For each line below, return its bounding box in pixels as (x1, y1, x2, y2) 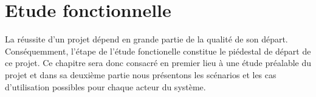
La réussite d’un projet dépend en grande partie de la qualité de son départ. (5, 33, 288, 45)
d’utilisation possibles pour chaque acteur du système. (5, 80, 206, 93)
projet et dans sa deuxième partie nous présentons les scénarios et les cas (5, 68, 276, 81)
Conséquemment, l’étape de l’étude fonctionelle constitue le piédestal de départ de (5, 44, 311, 57)
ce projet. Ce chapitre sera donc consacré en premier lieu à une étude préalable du (5, 56, 311, 69)
